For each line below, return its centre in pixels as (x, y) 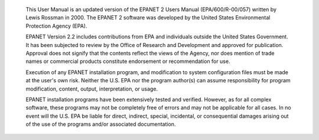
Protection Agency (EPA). (56, 26)
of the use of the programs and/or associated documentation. (101, 124)
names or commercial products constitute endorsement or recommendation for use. (128, 61)
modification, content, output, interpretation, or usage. (92, 89)
